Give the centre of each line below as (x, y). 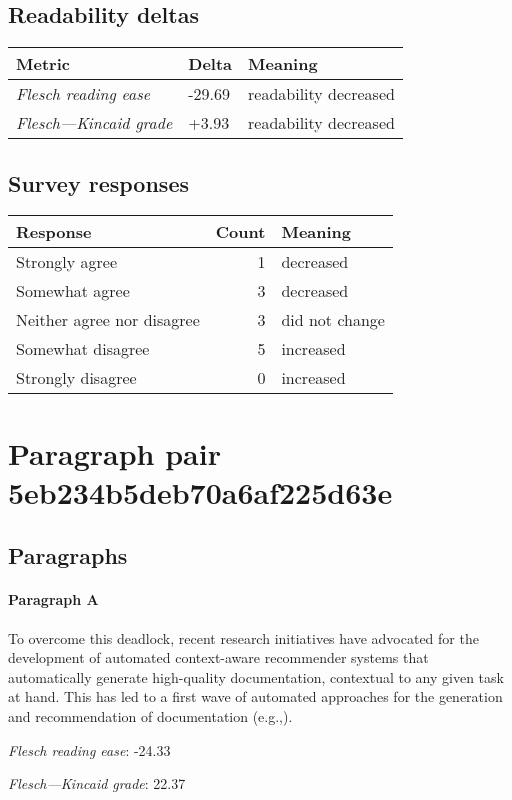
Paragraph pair (114, 452)
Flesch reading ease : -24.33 (89, 749)
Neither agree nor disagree (108, 320)
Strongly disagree (76, 378)
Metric (43, 64)
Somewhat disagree (83, 349)
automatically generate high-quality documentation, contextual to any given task (256, 676)
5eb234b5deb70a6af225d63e (200, 491)
